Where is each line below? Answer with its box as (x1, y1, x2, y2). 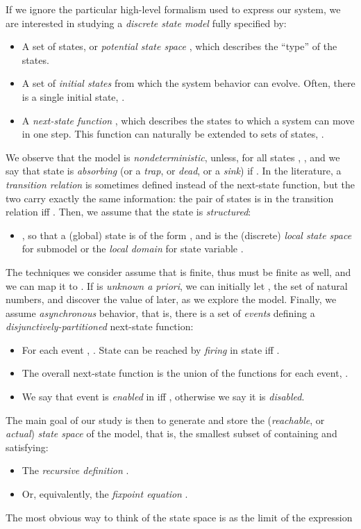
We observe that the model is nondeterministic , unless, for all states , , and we (6, 149, 340, 164)
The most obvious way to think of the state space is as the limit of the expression (6, 510, 353, 524)
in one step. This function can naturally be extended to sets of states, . (22, 127, 324, 141)
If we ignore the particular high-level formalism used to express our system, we (6, 2, 341, 16)
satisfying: (6, 439, 49, 454)
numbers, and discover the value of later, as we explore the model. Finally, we (6, 292, 337, 307)
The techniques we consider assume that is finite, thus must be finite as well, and (6, 264, 351, 279)
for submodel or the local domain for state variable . (22, 241, 244, 256)
